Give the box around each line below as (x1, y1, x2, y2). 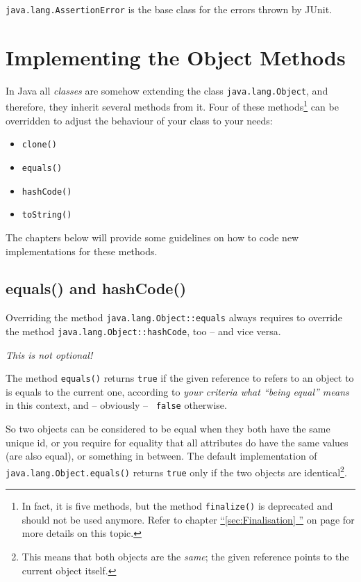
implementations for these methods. (6, 243, 158, 258)
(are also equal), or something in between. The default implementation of (6, 448, 317, 463)
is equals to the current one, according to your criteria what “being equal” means (6, 384, 349, 398)
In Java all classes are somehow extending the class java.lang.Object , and (6, 83, 328, 97)
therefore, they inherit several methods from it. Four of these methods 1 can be (6, 97, 339, 114)
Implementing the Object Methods (6, 42, 346, 71)
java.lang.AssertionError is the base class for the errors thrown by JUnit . (6, 2, 333, 16)
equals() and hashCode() (6, 277, 187, 299)
